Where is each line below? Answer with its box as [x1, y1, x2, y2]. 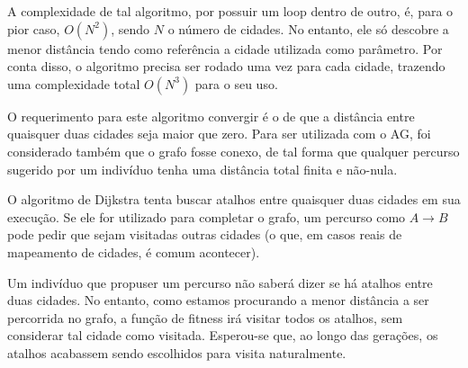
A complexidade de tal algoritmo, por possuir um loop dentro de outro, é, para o [7, 2, 454, 20]
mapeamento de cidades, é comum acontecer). [7, 242, 260, 261]
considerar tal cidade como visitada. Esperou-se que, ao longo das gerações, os [7, 326, 438, 345]
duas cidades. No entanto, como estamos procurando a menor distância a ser [7, 291, 429, 310]
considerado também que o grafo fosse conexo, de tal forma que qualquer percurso [7, 141, 460, 160]
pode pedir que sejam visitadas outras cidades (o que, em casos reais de [7, 225, 402, 244]
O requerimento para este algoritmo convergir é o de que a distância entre [7, 106, 415, 125]
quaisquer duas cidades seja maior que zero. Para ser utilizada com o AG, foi [7, 124, 431, 143]
